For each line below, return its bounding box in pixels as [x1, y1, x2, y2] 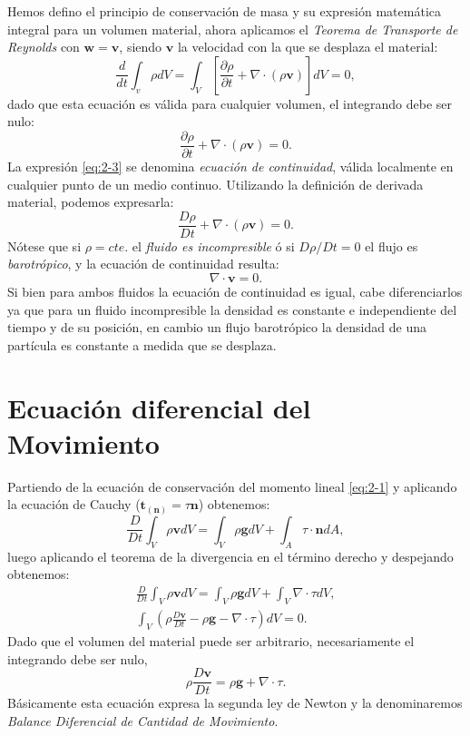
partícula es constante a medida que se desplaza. [7, 335, 277, 354]
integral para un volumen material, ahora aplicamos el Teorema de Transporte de [7, 19, 458, 38]
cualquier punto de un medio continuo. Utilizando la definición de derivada [7, 174, 424, 193]
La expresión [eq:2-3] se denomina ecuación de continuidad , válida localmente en [7, 157, 454, 176]
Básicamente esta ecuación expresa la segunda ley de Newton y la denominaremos [7, 693, 463, 712]
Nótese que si [7, 236, 82, 255]
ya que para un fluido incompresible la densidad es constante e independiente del [7, 299, 457, 319]
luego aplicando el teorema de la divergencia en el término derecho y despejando [7, 546, 454, 565]
